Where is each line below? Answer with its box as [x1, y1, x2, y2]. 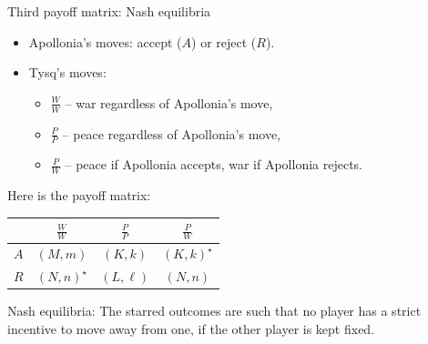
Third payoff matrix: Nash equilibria [7, 2, 211, 20]
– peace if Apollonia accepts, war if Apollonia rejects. [65, 155, 363, 174]
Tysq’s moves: [28, 63, 107, 82]
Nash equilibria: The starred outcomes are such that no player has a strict [7, 301, 422, 320]
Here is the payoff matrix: [7, 186, 151, 205]
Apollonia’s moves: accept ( [28, 32, 182, 51]
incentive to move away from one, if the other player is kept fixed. [7, 319, 375, 338]
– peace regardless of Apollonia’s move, [62, 124, 281, 143]
